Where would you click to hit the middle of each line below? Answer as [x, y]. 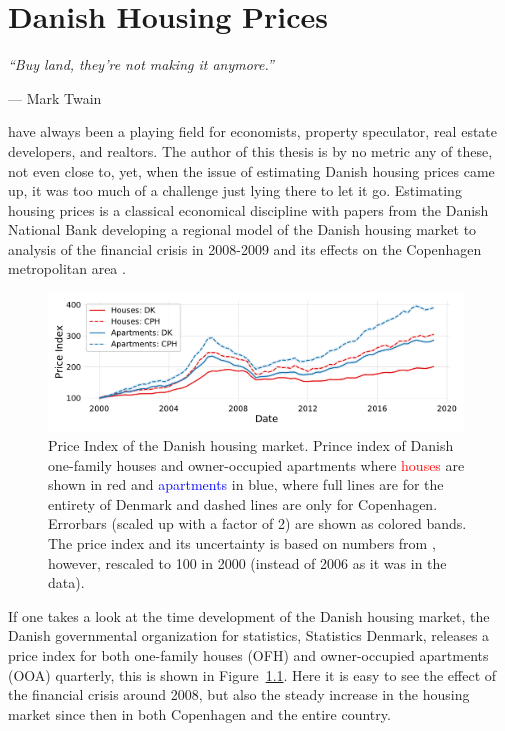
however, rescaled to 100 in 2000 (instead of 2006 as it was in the [247, 562]
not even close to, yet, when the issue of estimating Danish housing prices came [251, 170]
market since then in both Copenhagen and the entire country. [199, 713]
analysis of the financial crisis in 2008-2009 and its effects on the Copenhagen [245, 248]
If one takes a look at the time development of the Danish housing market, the [249, 615]
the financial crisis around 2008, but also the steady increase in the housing [239, 694]
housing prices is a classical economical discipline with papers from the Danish [248, 209]
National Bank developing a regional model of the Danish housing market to [242, 229]
